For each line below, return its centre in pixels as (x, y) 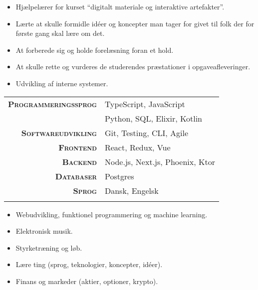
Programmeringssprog (52, 104)
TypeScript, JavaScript (145, 104)
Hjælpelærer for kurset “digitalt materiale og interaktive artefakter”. (120, 6)
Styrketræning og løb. (49, 247)
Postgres (119, 176)
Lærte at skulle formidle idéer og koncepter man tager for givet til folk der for (135, 23)
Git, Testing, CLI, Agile (146, 133)
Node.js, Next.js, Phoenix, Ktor (160, 161)
